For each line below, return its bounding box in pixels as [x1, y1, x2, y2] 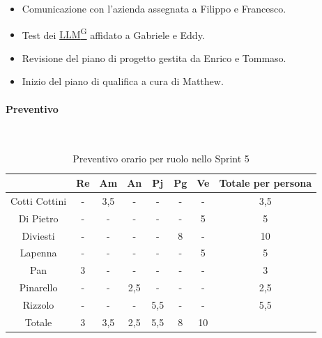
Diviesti [22, 228, 55, 243]
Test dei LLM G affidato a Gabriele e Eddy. [22, 25, 205, 42]
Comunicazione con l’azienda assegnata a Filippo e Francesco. [22, 1, 286, 15]
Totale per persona [219, 176, 312, 190]
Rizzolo [22, 297, 54, 312]
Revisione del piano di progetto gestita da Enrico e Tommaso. [22, 50, 286, 65]
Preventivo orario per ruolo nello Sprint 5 [72, 151, 250, 166]
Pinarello [19, 280, 58, 295]
